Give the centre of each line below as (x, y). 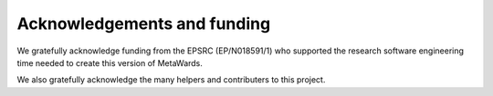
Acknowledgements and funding (144, 24)
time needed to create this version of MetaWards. (110, 62)
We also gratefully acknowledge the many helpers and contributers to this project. (171, 80)
